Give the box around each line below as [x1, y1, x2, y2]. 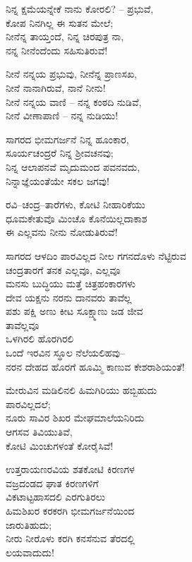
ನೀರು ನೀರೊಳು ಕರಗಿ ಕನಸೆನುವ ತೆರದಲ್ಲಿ [6, 531, 135, 546]
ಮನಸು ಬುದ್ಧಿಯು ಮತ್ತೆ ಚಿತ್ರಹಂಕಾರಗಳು [6, 276, 136, 291]
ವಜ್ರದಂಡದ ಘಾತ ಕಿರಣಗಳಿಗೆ [6, 475, 99, 490]
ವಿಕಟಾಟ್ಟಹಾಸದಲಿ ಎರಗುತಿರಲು [6, 489, 106, 504]
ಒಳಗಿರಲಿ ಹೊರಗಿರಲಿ [6, 331, 74, 346]
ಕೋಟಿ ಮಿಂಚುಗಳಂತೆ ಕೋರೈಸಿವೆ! [6, 438, 114, 453]
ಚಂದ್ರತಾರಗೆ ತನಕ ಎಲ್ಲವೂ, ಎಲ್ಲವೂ [6, 262, 121, 277]
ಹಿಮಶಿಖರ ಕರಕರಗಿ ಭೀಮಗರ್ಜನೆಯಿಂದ [6, 503, 135, 518]
